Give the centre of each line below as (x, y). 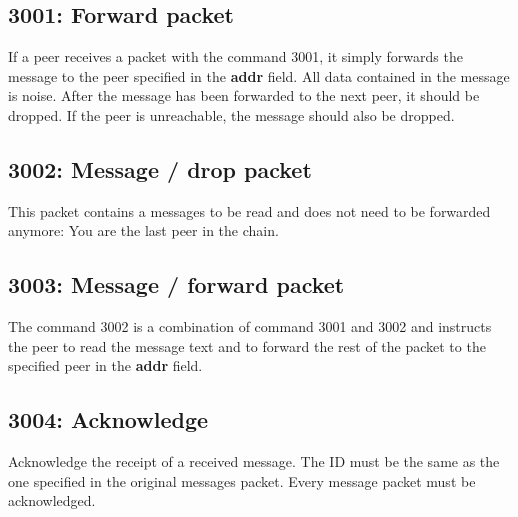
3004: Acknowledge (108, 419)
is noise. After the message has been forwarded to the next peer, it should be (244, 95)
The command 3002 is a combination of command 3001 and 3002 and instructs (250, 326)
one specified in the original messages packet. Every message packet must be (242, 480)
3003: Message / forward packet (176, 284)
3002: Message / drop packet (160, 168)
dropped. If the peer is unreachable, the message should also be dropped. (231, 114)
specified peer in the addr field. (105, 365)
